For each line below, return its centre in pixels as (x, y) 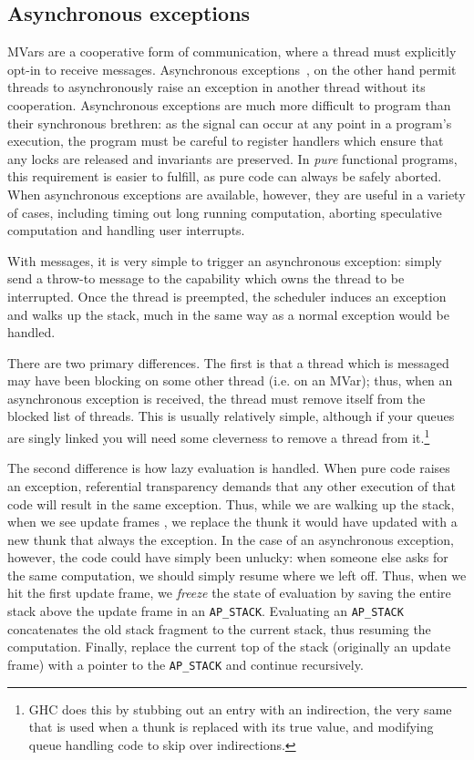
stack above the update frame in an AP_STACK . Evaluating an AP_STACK (206, 611)
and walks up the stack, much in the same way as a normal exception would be (228, 314)
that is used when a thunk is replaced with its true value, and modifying (231, 727)
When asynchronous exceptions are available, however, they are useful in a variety (237, 194)
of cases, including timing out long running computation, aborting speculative (225, 212)
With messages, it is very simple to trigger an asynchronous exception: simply (225, 260)
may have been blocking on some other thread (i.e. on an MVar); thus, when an (230, 380)
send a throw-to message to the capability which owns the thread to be (206, 278)
